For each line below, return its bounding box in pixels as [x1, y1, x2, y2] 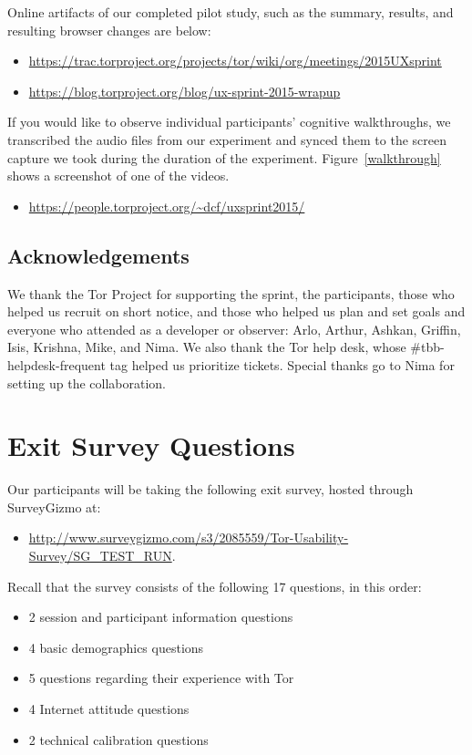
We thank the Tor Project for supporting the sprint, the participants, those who [7, 284, 455, 303]
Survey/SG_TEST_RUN [28, 546, 172, 565]
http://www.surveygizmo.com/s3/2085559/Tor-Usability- [28, 528, 349, 547]
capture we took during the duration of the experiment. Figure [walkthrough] [7, 148, 441, 167]
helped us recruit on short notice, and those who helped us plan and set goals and [7, 302, 466, 321]
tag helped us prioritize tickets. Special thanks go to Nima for [109, 355, 455, 374]
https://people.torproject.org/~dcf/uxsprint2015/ [28, 196, 305, 215]
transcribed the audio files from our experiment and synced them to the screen [7, 129, 446, 149]
